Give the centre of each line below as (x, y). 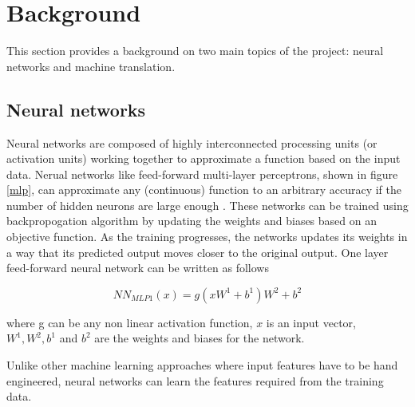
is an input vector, (311, 322)
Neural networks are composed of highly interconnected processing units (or (192, 142)
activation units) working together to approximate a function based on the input (204, 158)
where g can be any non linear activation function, (130, 322)
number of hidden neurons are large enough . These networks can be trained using (207, 205)
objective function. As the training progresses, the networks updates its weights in (207, 237)
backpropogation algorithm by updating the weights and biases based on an (192, 221)
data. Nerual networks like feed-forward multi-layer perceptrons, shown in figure (202, 174)
